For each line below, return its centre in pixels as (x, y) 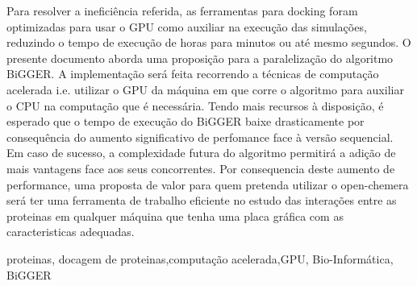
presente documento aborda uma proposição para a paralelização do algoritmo (200, 58)
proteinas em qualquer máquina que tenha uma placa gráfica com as (175, 216)
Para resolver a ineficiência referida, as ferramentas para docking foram (182, 10)
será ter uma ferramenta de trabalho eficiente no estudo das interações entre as (202, 200)
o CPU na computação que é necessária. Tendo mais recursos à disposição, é (195, 105)
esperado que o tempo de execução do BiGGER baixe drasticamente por (186, 121)
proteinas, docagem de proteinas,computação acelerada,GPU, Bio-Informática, (200, 258)
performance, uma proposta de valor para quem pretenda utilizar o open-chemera (208, 184)
